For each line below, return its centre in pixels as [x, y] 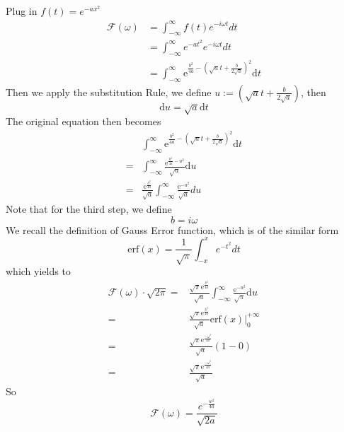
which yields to [38, 271]
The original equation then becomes [84, 121]
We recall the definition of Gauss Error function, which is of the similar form [172, 229]
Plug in [22, 11]
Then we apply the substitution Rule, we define [109, 92]
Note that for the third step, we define [89, 208]
